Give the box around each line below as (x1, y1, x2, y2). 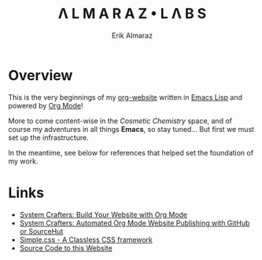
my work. (8, 156, 39, 166)
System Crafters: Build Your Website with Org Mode (19, 210, 188, 219)
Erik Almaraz (111, 31, 153, 40)
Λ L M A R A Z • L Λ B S (57, 5, 207, 23)
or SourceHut (19, 226, 64, 236)
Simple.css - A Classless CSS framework (19, 235, 153, 244)
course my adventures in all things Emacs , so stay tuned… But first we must (8, 124, 254, 134)
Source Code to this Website (19, 243, 113, 252)
